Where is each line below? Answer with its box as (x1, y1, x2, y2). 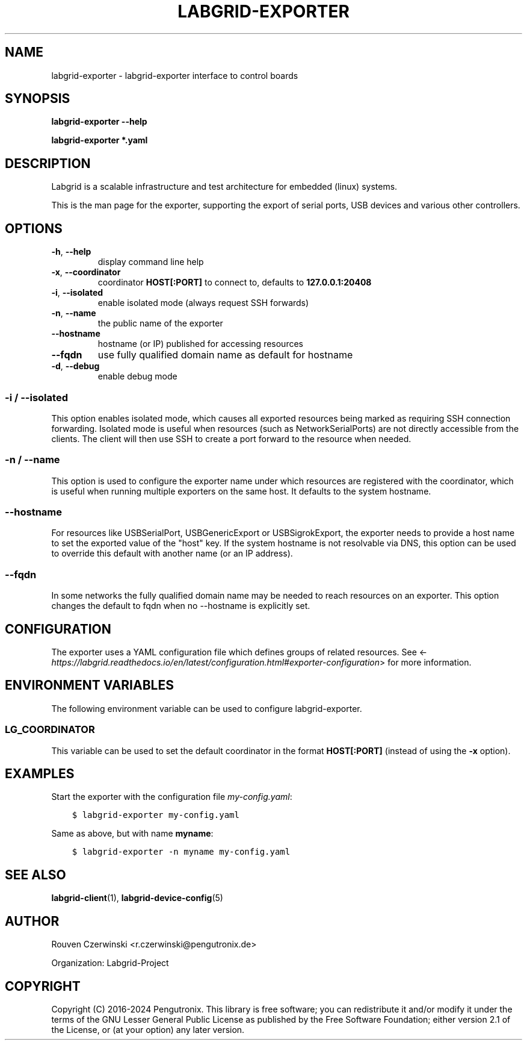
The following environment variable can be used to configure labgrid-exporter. (51, 703, 362, 714)
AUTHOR (5, 913, 60, 929)
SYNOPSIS (5, 91, 70, 107)
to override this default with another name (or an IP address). (51, 548, 293, 559)
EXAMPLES (5, 766, 75, 781)
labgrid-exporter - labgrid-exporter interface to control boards (51, 70, 298, 81)
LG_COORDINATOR (5, 723, 95, 736)
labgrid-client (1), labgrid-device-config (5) (51, 893, 223, 903)
